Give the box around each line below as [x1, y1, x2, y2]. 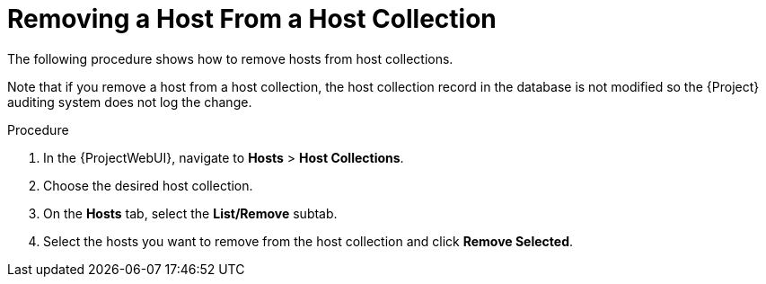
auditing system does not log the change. [7, 93, 252, 110]
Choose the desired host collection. [43, 177, 253, 193]
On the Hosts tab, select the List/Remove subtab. [43, 205, 338, 221]
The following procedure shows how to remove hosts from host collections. [7, 50, 453, 67]
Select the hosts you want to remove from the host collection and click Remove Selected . [43, 233, 574, 249]
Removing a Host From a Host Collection [7, 4, 497, 34]
